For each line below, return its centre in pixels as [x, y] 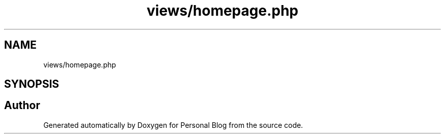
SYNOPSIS [32, 84]
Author [22, 106]
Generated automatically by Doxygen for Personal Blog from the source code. [173, 125]
